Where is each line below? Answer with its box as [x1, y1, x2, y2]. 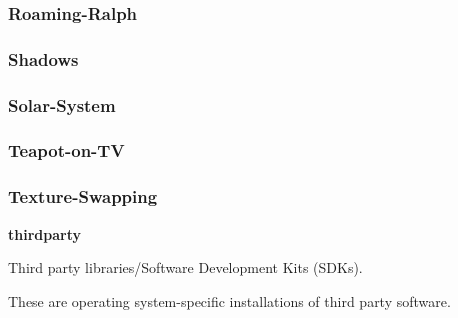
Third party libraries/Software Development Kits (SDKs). [8, 257, 363, 278]
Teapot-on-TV [8, 138, 125, 163]
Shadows [8, 46, 79, 71]
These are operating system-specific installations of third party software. [8, 290, 451, 311]
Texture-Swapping [8, 184, 158, 209]
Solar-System [8, 92, 116, 117]
